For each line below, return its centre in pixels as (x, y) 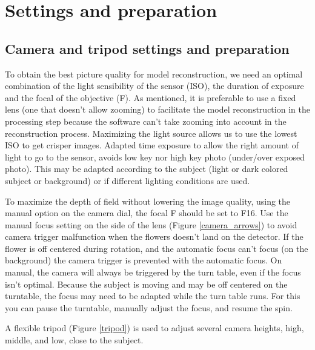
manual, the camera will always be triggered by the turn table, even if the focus (153, 272)
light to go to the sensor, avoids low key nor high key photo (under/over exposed (155, 157)
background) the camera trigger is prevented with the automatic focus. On (144, 260)
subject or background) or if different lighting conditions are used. (128, 180)
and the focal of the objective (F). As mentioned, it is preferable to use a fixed (151, 97)
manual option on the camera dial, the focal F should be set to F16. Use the (147, 213)
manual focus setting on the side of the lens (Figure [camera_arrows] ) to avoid (151, 224)
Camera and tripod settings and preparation (147, 48)
